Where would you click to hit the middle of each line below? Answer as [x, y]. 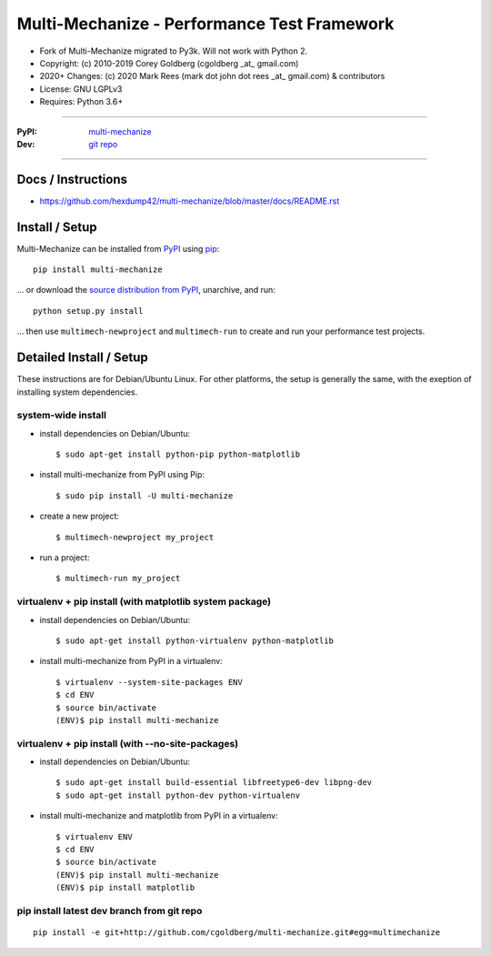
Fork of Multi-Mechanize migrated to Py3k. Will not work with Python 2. [174, 51]
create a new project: [80, 516]
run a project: [65, 558]
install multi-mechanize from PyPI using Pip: [122, 475]
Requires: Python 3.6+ [81, 102]
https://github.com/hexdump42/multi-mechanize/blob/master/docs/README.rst [190, 201]
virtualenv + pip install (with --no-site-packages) [128, 743]
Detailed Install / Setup [83, 358]
